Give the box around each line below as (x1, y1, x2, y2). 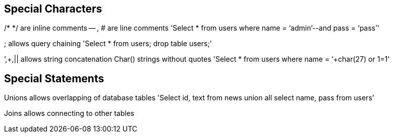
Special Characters (4, 3, 102, 15)
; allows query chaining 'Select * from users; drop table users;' (4, 39, 212, 48)
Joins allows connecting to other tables (4, 109, 135, 118)
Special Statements (4, 72, 104, 85)
